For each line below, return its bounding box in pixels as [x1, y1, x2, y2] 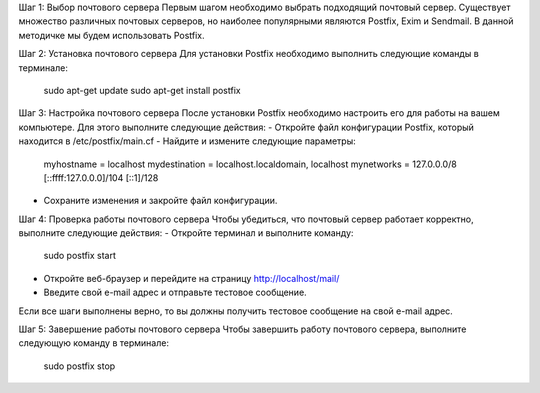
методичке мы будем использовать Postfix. [18, 29, 205, 41]
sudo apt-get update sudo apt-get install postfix [43, 84, 241, 96]
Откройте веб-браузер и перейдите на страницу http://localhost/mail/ [43, 272, 340, 284]
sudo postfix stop [43, 360, 116, 372]
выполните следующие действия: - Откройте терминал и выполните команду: [18, 227, 354, 239]
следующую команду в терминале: [18, 337, 170, 349]
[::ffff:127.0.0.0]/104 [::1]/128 [43, 171, 159, 184]
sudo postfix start [43, 250, 117, 262]
